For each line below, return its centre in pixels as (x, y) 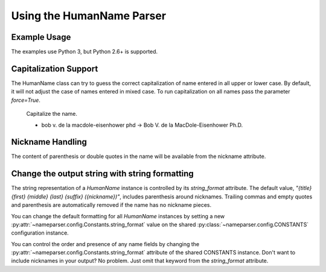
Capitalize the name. (52, 114)
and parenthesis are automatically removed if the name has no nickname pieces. (111, 205)
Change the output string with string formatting (103, 174)
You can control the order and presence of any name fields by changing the (105, 244)
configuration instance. (40, 233)
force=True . (26, 100)
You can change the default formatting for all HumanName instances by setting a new (118, 216)
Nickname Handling (49, 142)
